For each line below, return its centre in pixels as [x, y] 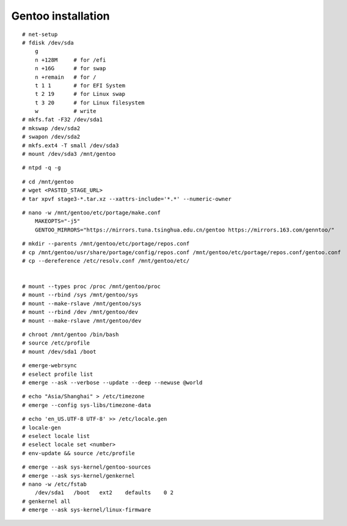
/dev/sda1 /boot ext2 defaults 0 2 [104, 493]
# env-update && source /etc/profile [79, 453]
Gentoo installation [60, 16]
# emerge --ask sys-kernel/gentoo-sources [87, 467]
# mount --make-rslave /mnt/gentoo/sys [82, 303]
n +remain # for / [65, 77]
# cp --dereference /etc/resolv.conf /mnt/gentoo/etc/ [106, 261]
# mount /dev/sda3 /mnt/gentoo [69, 154]
